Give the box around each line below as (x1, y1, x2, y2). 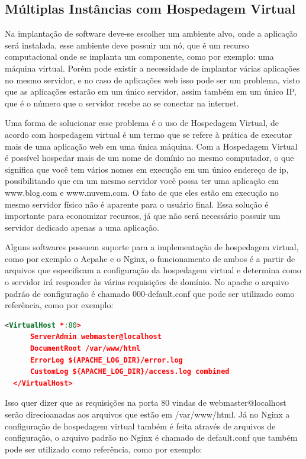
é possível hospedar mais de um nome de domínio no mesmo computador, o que (5, 151, 294, 164)
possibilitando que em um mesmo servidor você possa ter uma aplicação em (5, 174, 279, 187)
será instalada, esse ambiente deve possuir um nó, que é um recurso (5, 38, 249, 51)
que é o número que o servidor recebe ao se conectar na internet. (5, 96, 239, 109)
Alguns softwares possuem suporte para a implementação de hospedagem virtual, (5, 241, 299, 253)
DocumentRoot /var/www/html (30, 344, 141, 353)
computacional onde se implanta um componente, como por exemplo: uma (5, 50, 274, 63)
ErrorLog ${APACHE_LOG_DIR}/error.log (30, 355, 183, 364)
